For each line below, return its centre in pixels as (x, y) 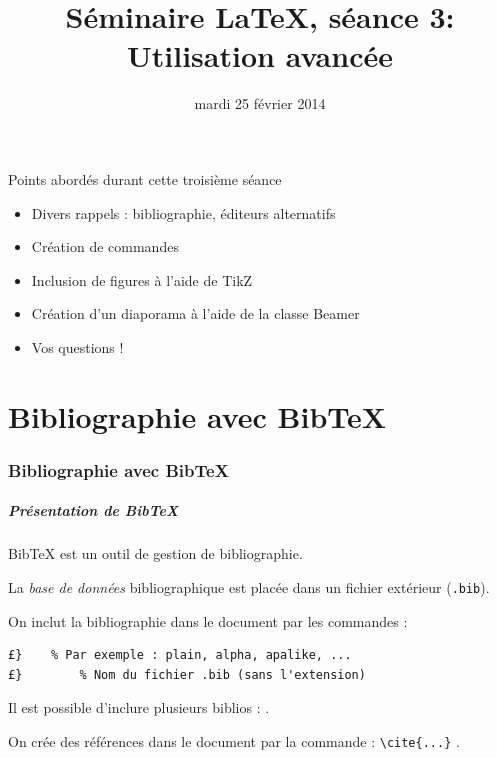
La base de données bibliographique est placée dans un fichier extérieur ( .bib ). (249, 586)
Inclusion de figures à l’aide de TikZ (142, 279)
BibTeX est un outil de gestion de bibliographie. (155, 553)
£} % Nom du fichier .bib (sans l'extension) (187, 674)
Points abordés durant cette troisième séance (145, 178)
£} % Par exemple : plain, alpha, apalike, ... (180, 655)
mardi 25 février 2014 (260, 103)
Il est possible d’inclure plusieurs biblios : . (139, 707)
